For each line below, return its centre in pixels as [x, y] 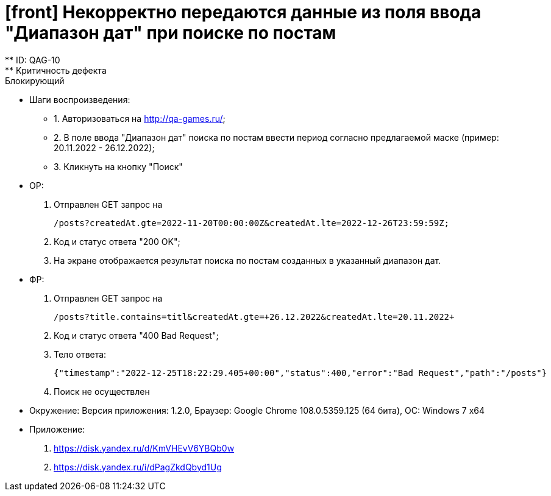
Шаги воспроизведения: [80, 99]
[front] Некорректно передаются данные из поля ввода [243, 12]
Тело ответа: [80, 354]
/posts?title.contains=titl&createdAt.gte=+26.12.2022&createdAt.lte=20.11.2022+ [254, 317]
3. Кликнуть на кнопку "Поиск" [118, 166]
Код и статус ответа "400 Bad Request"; [136, 335]
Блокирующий [35, 80]
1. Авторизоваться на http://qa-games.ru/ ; [140, 118]
